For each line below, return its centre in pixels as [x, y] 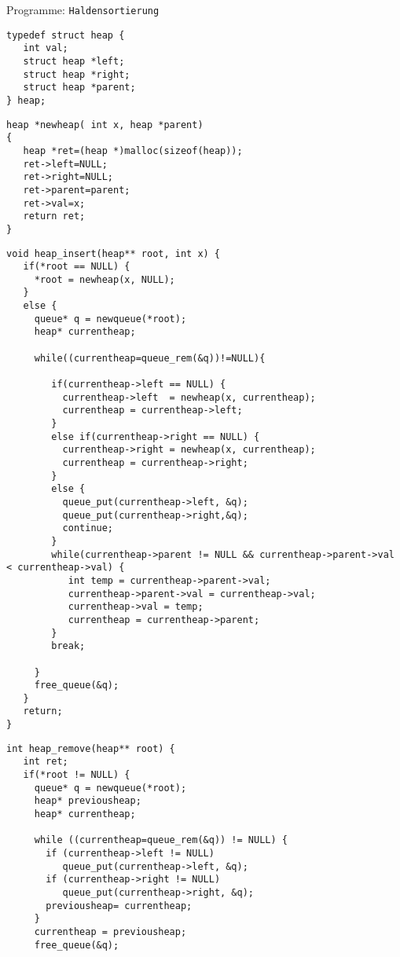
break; [68, 646]
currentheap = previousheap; [110, 931]
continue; [88, 528]
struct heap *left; [74, 61]
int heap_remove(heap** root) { [91, 748]
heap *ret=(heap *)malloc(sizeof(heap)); [133, 150]
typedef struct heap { [66, 35]
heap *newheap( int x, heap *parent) [105, 125]
